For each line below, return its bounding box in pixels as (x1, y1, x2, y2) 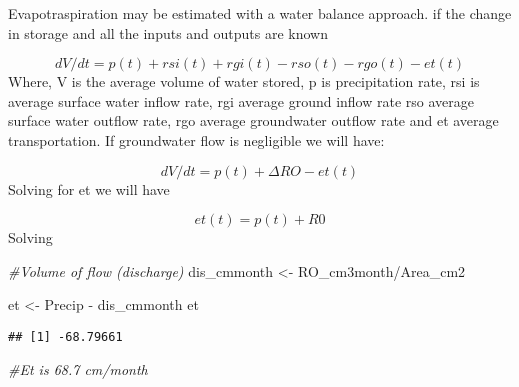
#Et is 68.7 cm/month (8, 358, 148, 379)
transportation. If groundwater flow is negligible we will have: (8, 129, 385, 150)
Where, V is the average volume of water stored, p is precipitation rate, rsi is (8, 71, 480, 92)
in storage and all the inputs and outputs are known (8, 22, 329, 43)
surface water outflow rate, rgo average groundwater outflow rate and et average (8, 110, 499, 131)
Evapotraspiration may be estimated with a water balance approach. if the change (8, 3, 512, 23)
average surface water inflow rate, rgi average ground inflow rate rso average (8, 90, 475, 111)
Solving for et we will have (8, 178, 170, 199)
